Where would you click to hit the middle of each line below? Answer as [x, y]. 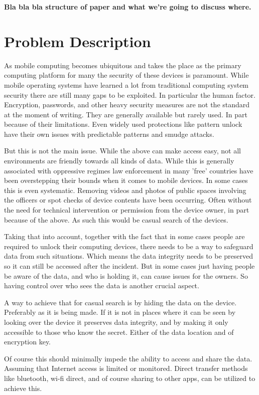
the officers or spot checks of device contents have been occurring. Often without [128, 200]
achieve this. [23, 388]
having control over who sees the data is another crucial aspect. [102, 285]
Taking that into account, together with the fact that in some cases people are [124, 236]
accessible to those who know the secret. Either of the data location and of [119, 332]
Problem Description [78, 41]
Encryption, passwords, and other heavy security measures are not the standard [127, 105]
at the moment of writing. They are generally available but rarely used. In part [126, 114]
